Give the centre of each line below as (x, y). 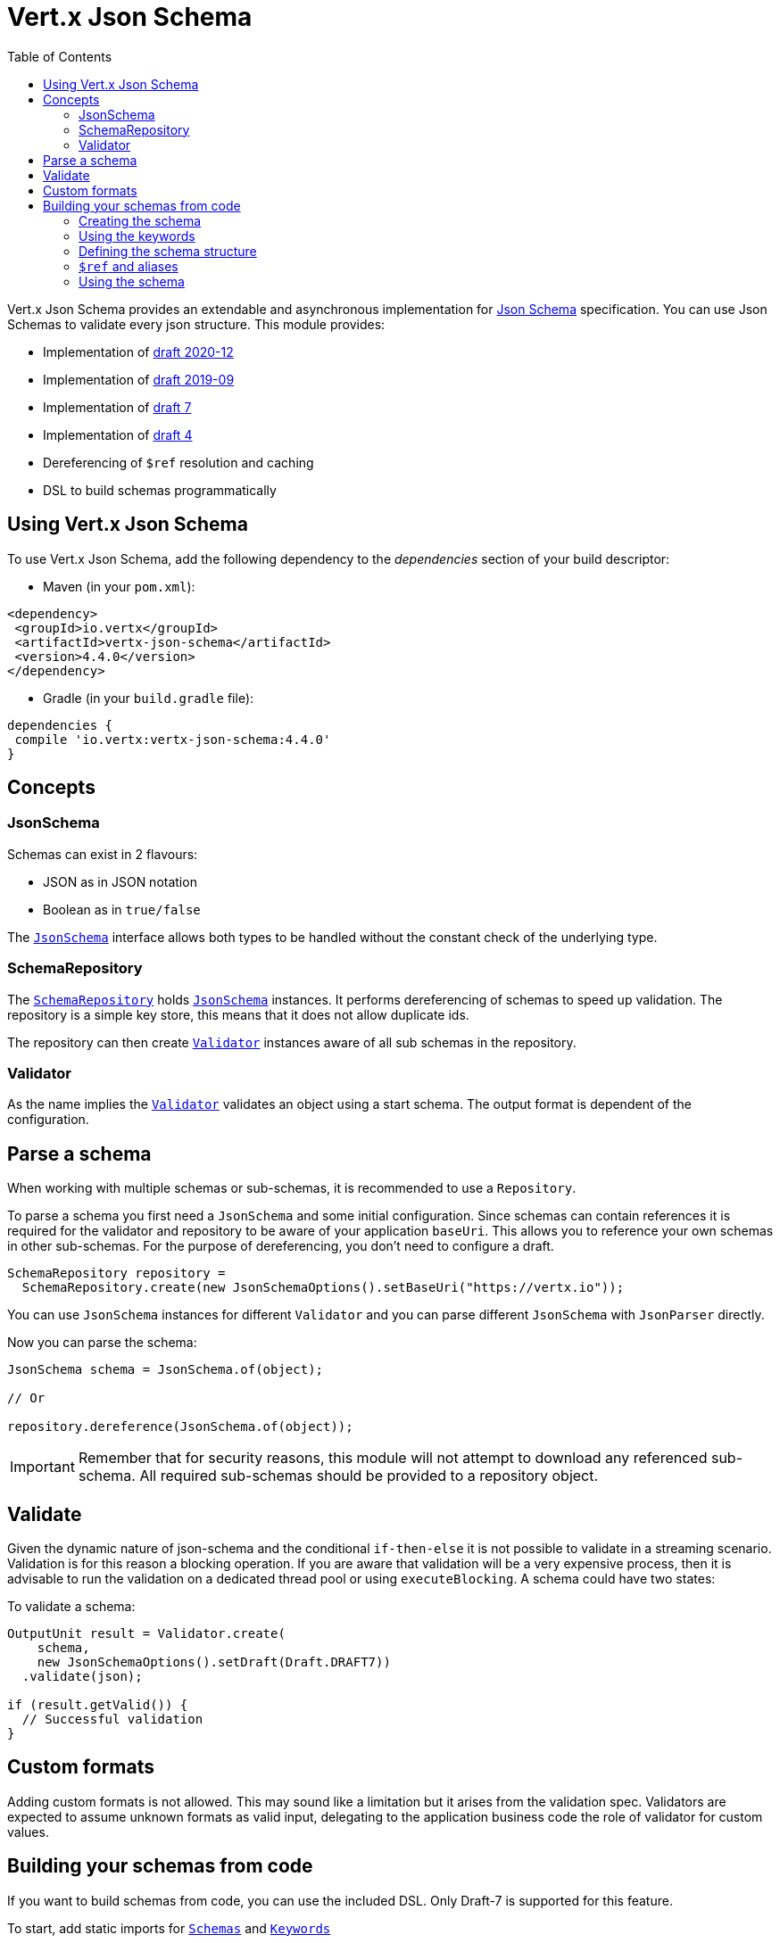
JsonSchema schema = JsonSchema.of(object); (166, 1370)
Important (42, 1467)
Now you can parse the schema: (102, 1343)
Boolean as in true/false (122, 909)
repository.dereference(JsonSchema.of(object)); (180, 1427)
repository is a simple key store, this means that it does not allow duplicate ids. (238, 1014)
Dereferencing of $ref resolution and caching (178, 462)
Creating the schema (140, 220)
